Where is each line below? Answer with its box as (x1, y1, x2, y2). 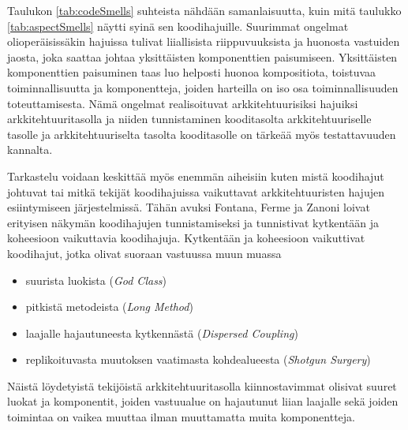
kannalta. (7, 141, 53, 158)
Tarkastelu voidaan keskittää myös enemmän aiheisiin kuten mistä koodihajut (7, 167, 384, 184)
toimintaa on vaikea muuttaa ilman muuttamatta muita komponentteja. (7, 409, 356, 425)
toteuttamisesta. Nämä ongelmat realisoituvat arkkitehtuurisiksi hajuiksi (7, 95, 358, 111)
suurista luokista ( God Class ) (25, 271, 167, 288)
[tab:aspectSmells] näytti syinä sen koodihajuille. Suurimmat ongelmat (7, 17, 349, 34)
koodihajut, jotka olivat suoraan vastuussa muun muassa (7, 245, 282, 261)
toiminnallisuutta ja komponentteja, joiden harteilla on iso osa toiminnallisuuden (7, 79, 399, 95)
